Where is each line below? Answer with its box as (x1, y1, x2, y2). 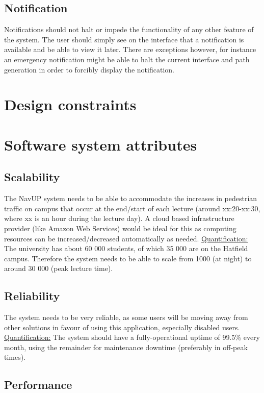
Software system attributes (4, 134, 197, 155)
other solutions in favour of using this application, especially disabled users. (4, 322, 240, 332)
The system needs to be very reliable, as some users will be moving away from (4, 312, 248, 323)
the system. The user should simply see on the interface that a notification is (4, 34, 244, 44)
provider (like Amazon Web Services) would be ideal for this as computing (4, 223, 236, 233)
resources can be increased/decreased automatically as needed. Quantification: (4, 233, 248, 243)
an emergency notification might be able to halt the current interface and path (4, 54, 250, 64)
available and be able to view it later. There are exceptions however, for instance (4, 44, 256, 55)
